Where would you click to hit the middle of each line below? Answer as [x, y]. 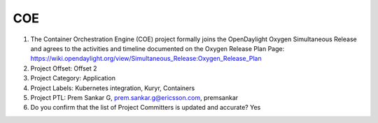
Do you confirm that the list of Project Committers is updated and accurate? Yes [146, 108]
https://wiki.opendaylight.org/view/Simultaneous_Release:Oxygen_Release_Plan [146, 59]
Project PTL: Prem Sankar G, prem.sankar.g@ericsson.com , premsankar [134, 97]
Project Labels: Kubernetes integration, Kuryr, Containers [113, 88]
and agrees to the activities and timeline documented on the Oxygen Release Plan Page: [157, 48]
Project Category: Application [73, 78]
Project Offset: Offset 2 [64, 68]
